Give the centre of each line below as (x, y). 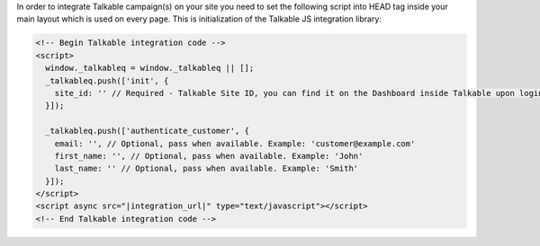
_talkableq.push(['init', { (107, 80)
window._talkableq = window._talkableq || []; (150, 68)
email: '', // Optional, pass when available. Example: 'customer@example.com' (235, 143)
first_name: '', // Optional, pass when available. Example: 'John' (209, 156)
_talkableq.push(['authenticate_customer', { (147, 131)
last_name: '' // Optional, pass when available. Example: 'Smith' (207, 169)
